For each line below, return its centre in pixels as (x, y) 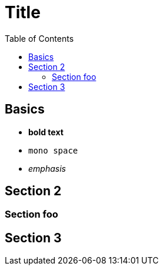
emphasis (47, 168)
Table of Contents (39, 38)
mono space (53, 150)
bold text (46, 132)
